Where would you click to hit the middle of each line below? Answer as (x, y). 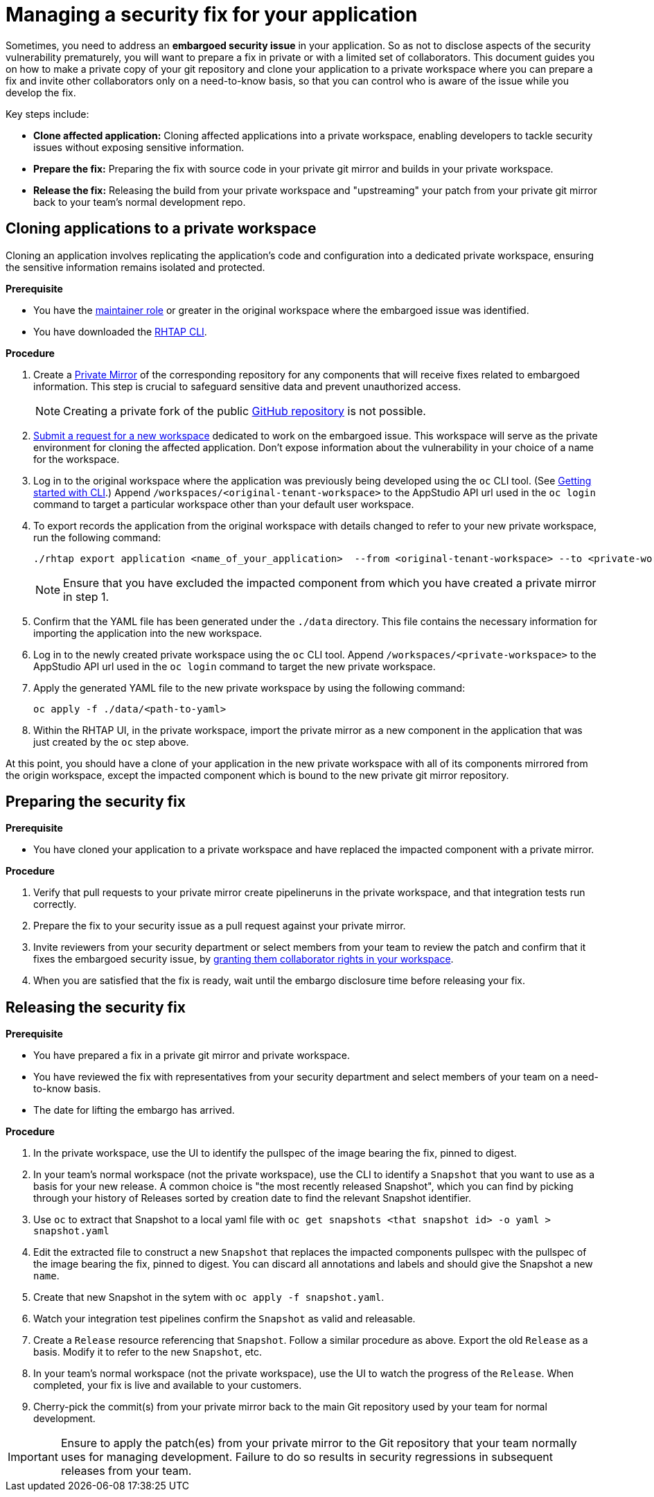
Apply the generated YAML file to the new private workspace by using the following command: (249, 688)
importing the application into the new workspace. (148, 633)
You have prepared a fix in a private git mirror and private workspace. (192, 1056)
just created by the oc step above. (111, 742)
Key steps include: (47, 114)
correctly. (55, 904)
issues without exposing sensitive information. (139, 147)
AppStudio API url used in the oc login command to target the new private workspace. (235, 666)
